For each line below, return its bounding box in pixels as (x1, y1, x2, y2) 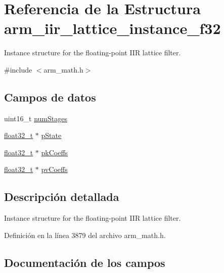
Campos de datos (4, 89, 96, 105)
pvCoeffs (41, 164, 68, 175)
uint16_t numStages (4, 113, 67, 123)
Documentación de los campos (4, 254, 165, 270)
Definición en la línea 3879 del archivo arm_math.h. (4, 229, 166, 240)
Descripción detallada (4, 189, 119, 204)
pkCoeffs (41, 147, 68, 157)
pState (41, 130, 62, 141)
